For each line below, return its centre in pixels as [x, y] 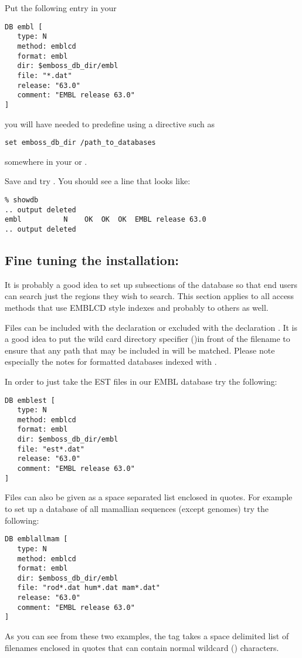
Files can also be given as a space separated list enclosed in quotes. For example [149, 497]
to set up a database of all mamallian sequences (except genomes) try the [137, 509]
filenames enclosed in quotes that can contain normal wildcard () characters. [142, 647]
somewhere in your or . [46, 161]
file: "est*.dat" [51, 449]
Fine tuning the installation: [92, 260]
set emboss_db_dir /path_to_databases [80, 143]
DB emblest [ [30, 400]
